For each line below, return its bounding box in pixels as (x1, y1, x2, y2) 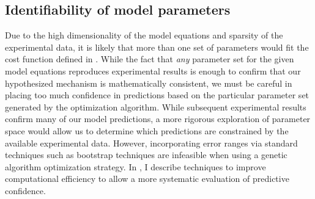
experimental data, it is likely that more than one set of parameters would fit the (5, 40, 309, 53)
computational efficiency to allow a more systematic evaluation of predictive (5, 172, 289, 185)
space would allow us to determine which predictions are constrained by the (5, 124, 289, 137)
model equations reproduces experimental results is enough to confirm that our (5, 64, 301, 77)
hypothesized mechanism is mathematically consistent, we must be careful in (5, 76, 292, 89)
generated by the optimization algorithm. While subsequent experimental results (5, 100, 306, 113)
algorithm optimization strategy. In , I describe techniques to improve (5, 160, 266, 173)
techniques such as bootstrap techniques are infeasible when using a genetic (5, 148, 287, 161)
